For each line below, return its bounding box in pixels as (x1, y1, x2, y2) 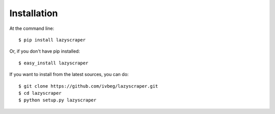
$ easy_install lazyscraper (18, 60, 89, 66)
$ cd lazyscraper (18, 90, 62, 96)
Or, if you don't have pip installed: (9, 48, 80, 54)
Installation (9, 8, 58, 19)
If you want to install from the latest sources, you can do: (9, 71, 129, 78)
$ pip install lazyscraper (18, 37, 86, 43)
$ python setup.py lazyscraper (18, 97, 97, 103)
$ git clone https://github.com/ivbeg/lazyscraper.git (18, 83, 158, 89)
